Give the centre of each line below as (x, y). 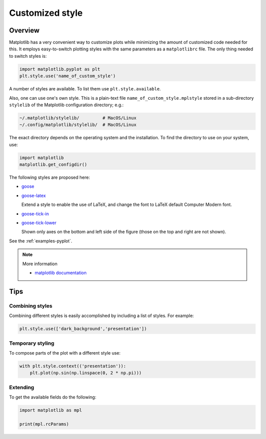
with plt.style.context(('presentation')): (73, 366)
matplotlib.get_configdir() (53, 165)
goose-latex (34, 196)
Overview (24, 30)
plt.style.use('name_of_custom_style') (67, 76)
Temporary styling (32, 343)
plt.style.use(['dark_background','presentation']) (83, 329)
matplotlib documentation (61, 273)
